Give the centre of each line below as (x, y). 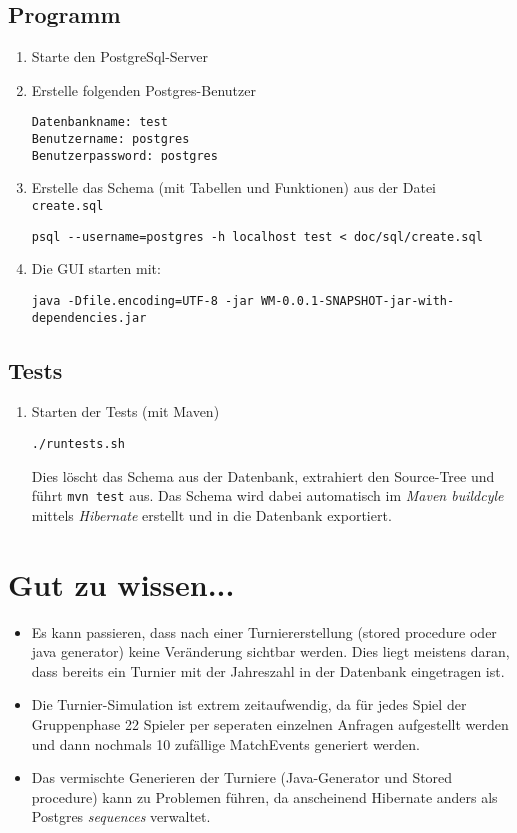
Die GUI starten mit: (96, 268)
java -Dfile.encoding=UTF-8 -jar (142, 300)
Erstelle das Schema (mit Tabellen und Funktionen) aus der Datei (233, 187)
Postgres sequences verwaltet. (121, 816)
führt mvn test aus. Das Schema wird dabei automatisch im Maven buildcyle (267, 495)
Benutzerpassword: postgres (124, 155)
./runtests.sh (78, 443)
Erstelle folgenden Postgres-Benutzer (143, 89)
